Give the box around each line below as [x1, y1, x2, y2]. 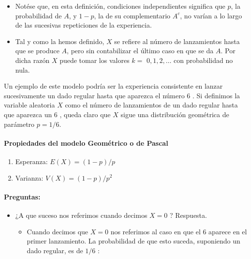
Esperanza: [15, 156, 48, 166]
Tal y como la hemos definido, [15, 36, 104, 46]
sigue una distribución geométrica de [120, 109, 229, 119]
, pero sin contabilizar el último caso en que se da [67, 46, 214, 56]
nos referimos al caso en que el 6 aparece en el [110, 226, 247, 236]
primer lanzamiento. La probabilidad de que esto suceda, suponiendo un [27, 236, 240, 246]
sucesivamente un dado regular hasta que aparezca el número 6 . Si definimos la [4, 90, 240, 100]
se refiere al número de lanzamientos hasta [114, 36, 240, 46]
